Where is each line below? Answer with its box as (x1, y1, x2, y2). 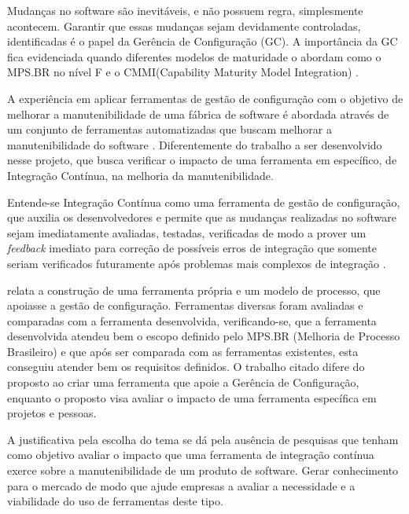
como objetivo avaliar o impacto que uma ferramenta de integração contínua (7, 446, 374, 463)
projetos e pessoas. (7, 405, 97, 421)
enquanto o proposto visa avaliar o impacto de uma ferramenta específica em (7, 389, 377, 406)
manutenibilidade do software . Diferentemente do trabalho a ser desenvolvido (7, 136, 382, 152)
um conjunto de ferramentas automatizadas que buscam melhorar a (7, 121, 332, 138)
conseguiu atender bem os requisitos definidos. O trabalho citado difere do (7, 358, 365, 375)
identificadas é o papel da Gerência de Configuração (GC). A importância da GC (7, 33, 398, 50)
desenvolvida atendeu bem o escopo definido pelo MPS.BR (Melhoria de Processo (7, 328, 400, 344)
